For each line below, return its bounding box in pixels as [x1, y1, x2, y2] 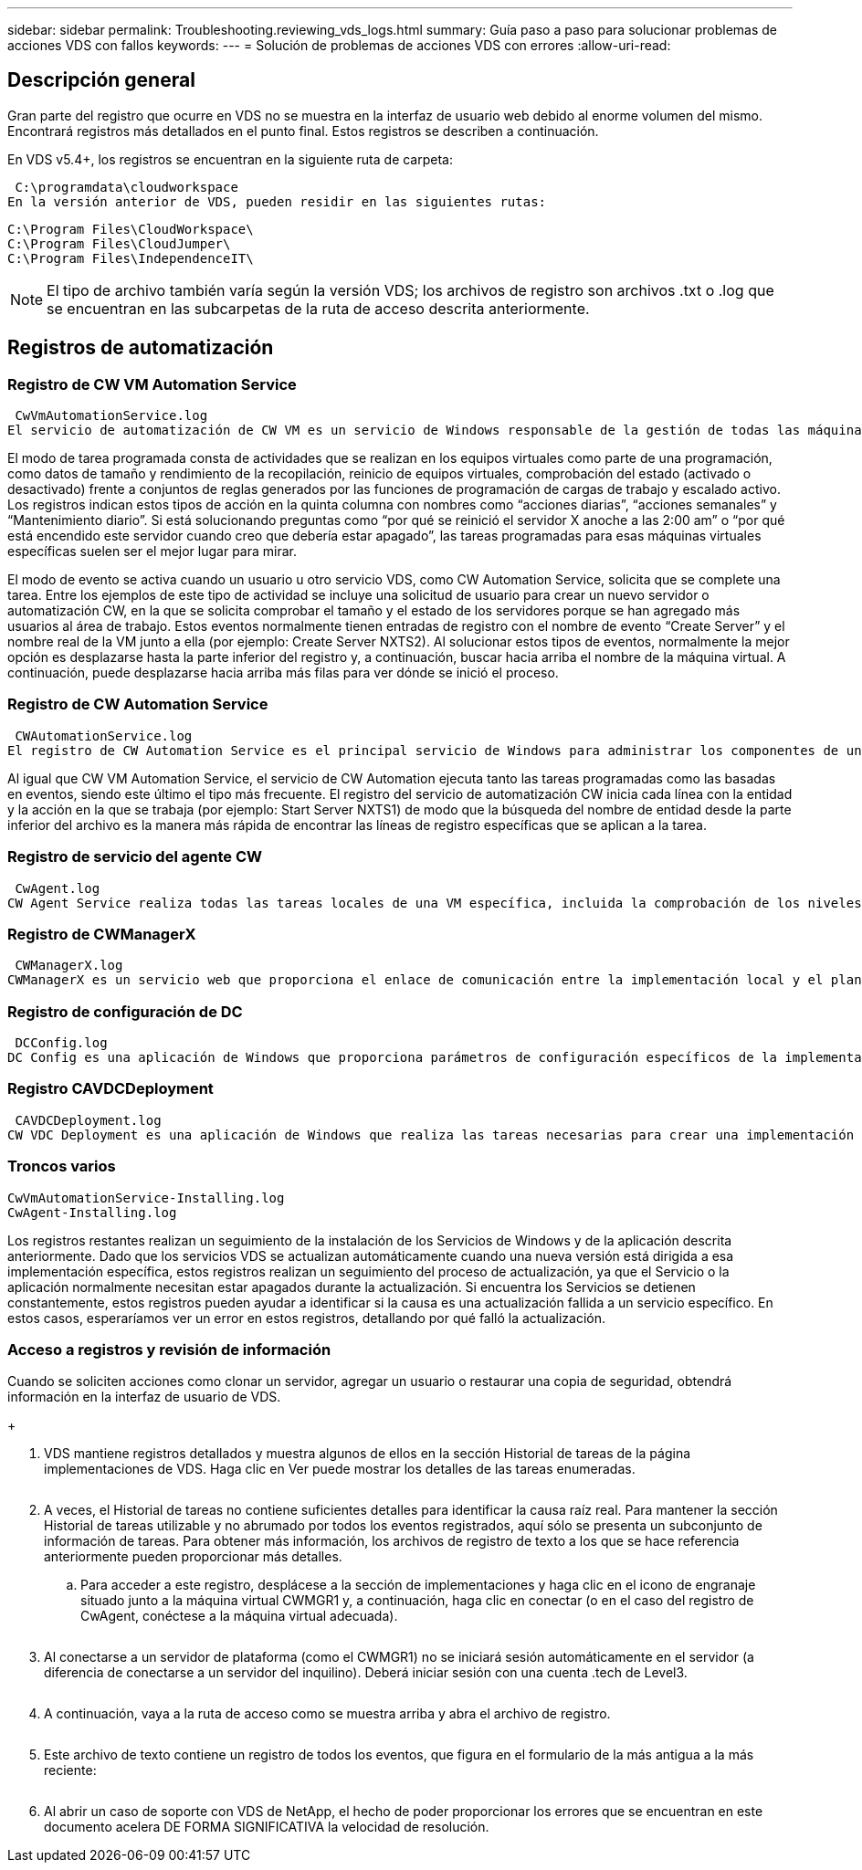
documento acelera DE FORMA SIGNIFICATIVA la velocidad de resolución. [44, 1819, 489, 1835]
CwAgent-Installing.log [7, 1204, 177, 1220]
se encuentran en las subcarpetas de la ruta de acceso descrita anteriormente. [47, 299, 590, 318]
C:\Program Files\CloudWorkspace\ [7, 221, 254, 236]
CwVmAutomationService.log [15, 408, 208, 424]
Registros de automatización [7, 336, 274, 360]
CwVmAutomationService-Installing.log [7, 1190, 285, 1205]
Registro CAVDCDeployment [7, 1079, 214, 1098]
